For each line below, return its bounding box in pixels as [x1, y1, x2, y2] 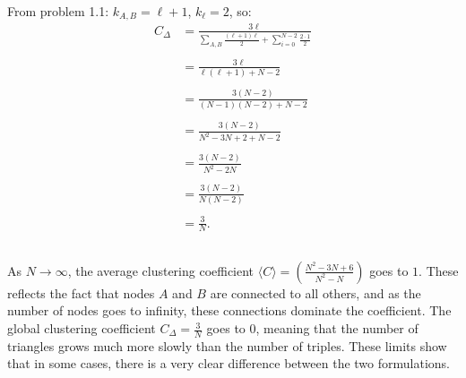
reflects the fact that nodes [7, 283, 155, 302]
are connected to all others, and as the [210, 283, 421, 302]
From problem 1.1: [7, 2, 109, 20]
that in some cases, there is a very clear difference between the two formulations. [7, 354, 450, 373]
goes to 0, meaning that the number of [206, 319, 419, 338]
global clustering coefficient [7, 319, 156, 338]
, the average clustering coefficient [67, 261, 255, 279]
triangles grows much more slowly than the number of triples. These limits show [7, 336, 447, 355]
